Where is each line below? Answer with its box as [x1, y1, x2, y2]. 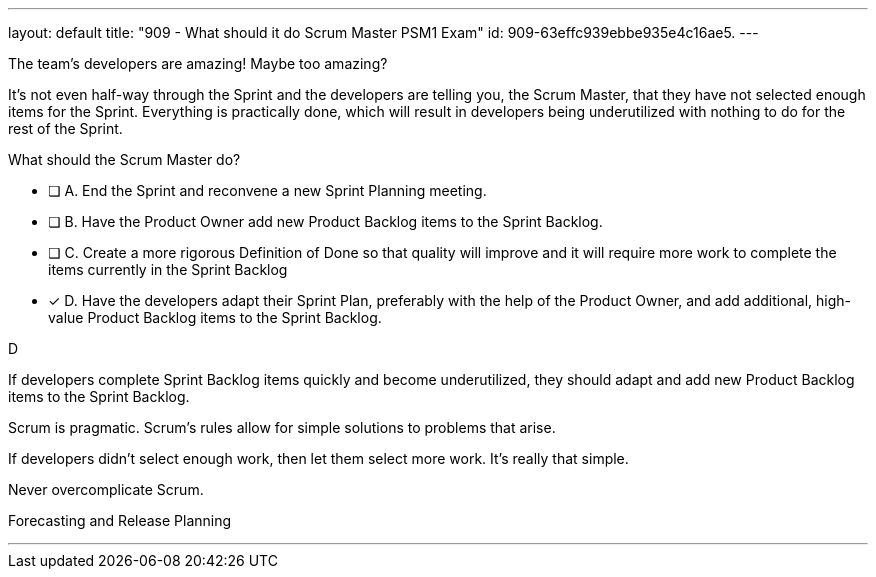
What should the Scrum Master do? [8, 151, 241, 168]
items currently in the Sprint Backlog [48, 261, 288, 278]
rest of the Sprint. [8, 120, 123, 137]
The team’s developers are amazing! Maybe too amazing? [8, 55, 388, 72]
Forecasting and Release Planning [8, 512, 232, 529]
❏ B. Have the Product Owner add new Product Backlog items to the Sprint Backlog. [48, 213, 603, 230]
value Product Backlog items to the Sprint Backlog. [48, 309, 382, 326]
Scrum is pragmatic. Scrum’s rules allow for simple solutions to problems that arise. [8, 419, 556, 436]
